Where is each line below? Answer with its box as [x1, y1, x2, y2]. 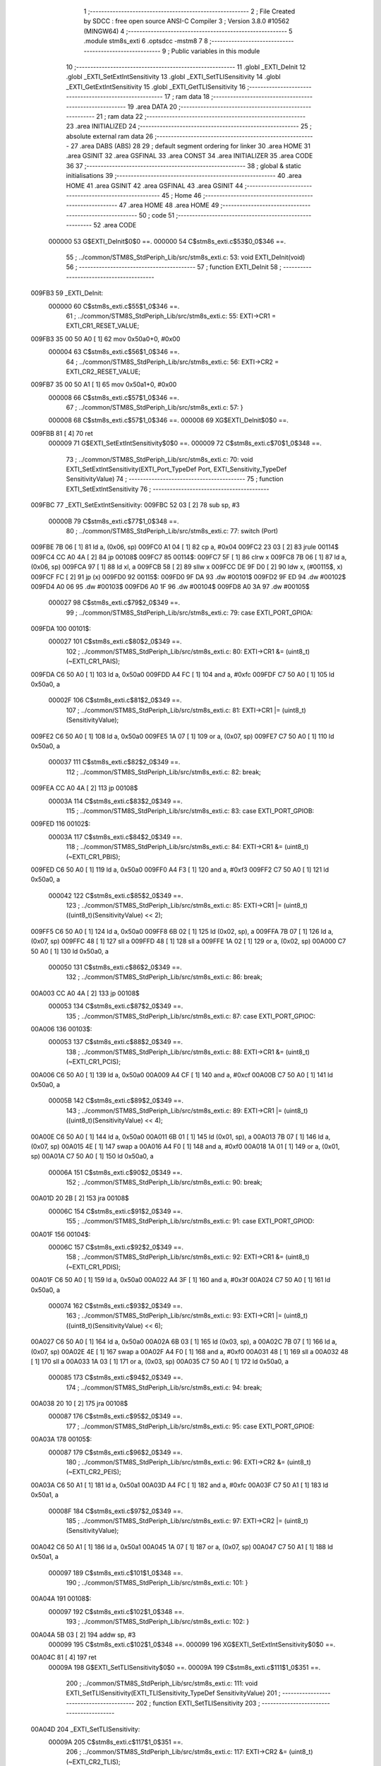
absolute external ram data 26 [66, 131, 154, 141]
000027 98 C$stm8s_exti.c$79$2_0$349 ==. [48, 598, 181, 607]
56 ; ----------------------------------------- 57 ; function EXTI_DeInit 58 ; [66, 263, 282, 271]
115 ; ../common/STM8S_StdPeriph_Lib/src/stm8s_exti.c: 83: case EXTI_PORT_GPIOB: [66, 806, 315, 815]
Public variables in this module [171, 47, 260, 55]
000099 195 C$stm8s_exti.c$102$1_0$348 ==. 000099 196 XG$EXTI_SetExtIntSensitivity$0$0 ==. [48, 1640, 336, 1649]
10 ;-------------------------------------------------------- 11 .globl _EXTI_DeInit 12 [66, 62, 306, 71]
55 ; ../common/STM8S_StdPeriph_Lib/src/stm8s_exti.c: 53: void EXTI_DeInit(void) [66, 253, 306, 261]
